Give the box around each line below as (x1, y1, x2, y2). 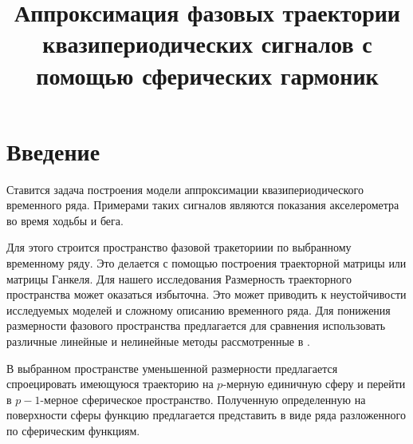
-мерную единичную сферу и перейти (222, 375, 406, 392)
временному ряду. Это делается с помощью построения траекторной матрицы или (6, 255, 407, 272)
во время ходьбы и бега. (6, 212, 124, 228)
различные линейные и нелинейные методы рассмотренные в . (6, 333, 310, 350)
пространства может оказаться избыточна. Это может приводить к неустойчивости (6, 286, 407, 303)
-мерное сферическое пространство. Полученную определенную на (40, 390, 366, 407)
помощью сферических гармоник (36, 58, 379, 91)
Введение (6, 134, 100, 167)
